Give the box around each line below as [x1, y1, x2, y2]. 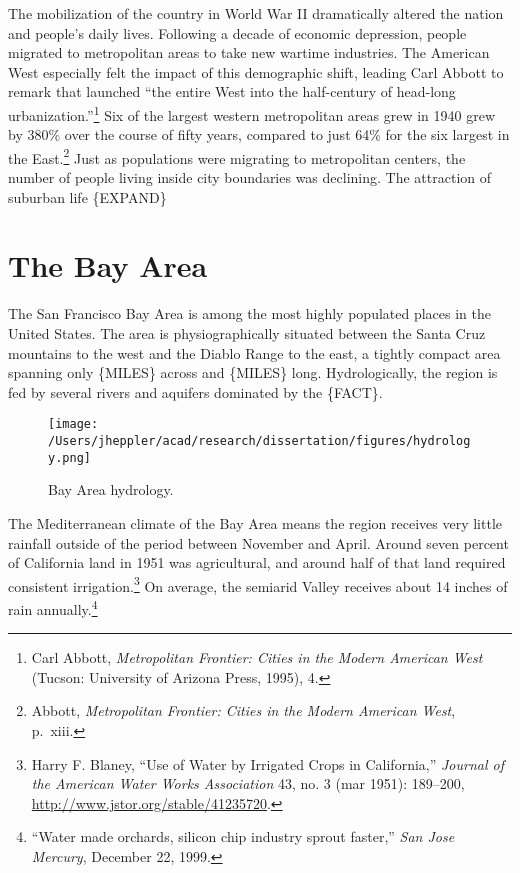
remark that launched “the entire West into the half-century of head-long [8, 81, 456, 102]
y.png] [48, 450, 91, 465]
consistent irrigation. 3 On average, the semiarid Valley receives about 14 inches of [8, 572, 508, 596]
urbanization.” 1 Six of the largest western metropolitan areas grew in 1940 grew [8, 101, 496, 125]
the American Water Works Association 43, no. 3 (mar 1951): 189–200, [31, 773, 465, 794]
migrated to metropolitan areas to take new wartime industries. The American [8, 42, 490, 63]
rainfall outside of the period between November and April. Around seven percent [8, 532, 509, 553]
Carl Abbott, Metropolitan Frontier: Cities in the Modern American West [31, 647, 483, 668]
